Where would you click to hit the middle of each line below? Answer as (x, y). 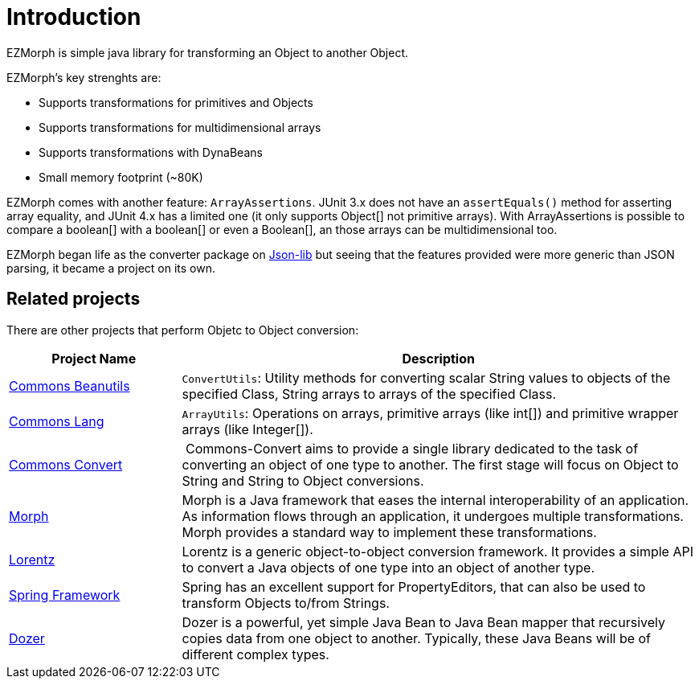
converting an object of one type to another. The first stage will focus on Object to (430, 464)
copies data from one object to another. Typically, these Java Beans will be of (417, 638)
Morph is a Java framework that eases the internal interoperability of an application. (435, 500)
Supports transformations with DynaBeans (151, 152)
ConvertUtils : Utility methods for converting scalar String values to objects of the (426, 377)
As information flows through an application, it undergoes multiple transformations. (433, 516)
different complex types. (255, 654)
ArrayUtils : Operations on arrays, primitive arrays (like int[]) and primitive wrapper (430, 413)
